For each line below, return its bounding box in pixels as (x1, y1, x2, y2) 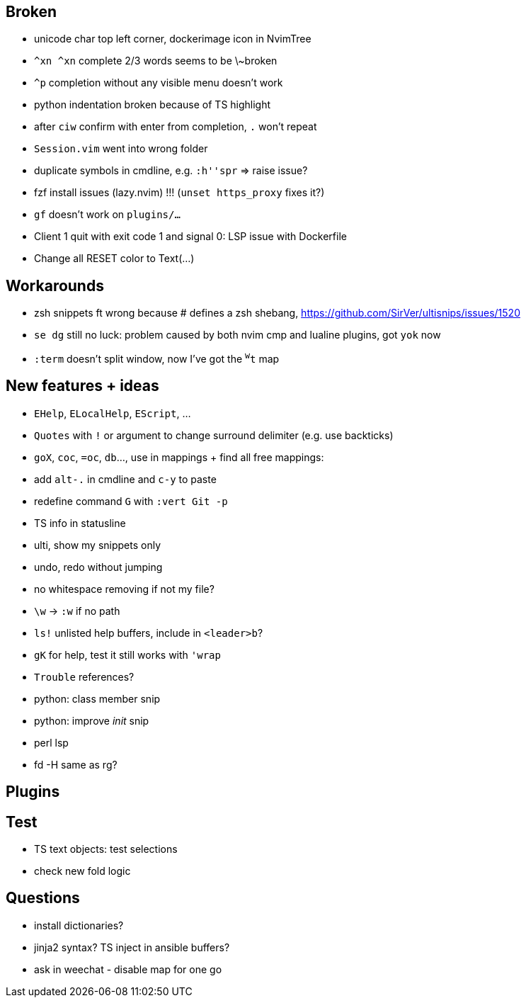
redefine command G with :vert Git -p (34, 494, 228, 507)
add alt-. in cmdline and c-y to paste (34, 472, 217, 485)
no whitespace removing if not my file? (34, 582, 215, 595)
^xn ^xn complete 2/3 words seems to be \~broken (34, 55, 278, 67)
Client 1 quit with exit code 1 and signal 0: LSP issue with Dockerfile (34, 230, 347, 243)
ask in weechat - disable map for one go (34, 963, 222, 975)
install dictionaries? (34, 919, 124, 931)
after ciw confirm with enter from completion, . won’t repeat (34, 120, 317, 133)
